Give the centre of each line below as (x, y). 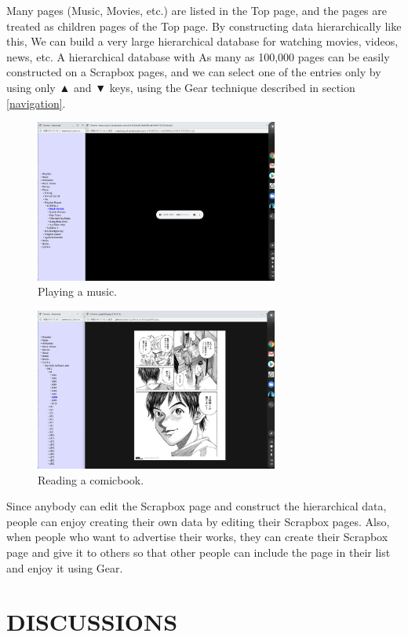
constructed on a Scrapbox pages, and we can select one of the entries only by (194, 72)
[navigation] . (36, 103)
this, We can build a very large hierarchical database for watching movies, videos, (202, 41)
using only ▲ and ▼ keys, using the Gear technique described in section (181, 87)
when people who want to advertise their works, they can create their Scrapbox (197, 537)
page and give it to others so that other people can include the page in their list (199, 552)
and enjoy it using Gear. (65, 567)
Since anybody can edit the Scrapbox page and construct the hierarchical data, (197, 506)
